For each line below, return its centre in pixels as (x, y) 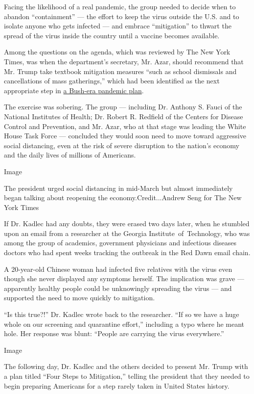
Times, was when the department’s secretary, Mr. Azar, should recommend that (124, 61)
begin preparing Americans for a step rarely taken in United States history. (117, 385)
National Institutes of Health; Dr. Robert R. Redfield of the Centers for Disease (124, 116)
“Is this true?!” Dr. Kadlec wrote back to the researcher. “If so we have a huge (122, 314)
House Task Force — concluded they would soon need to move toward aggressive (125, 136)
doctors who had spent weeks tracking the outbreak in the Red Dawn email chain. (127, 252)
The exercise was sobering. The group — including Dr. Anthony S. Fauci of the (123, 107)
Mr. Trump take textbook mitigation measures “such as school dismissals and (120, 71)
